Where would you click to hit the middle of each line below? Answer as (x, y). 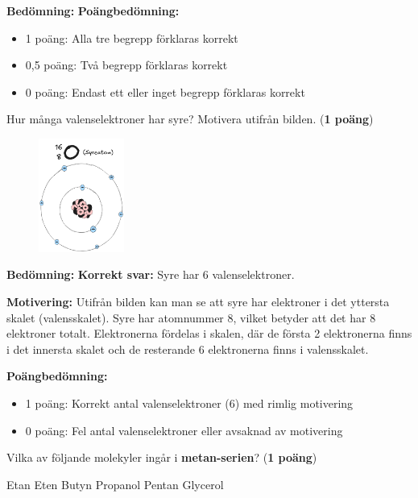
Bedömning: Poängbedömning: (93, 10)
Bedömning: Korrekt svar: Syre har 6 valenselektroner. (151, 274)
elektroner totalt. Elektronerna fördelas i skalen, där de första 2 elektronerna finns (209, 333)
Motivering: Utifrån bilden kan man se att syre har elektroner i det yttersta (198, 301)
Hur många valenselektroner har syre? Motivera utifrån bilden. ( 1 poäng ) (190, 119)
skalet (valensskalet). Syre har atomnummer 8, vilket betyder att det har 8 (191, 317)
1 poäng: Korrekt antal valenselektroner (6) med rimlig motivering (189, 403)
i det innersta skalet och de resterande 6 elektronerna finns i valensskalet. (188, 349)
